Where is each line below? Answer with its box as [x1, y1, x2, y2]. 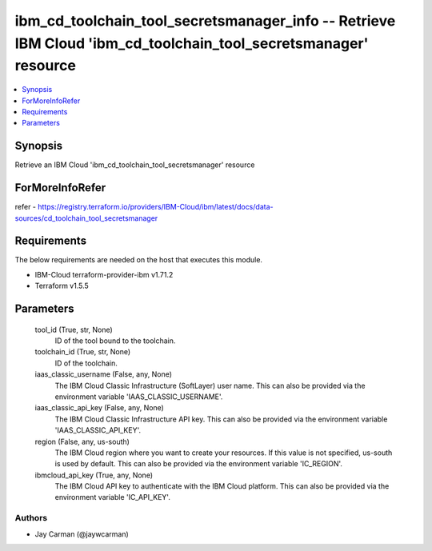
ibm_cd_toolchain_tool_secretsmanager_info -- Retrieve [14, 12, 396, 30]
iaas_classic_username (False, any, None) [34, 369, 172, 379]
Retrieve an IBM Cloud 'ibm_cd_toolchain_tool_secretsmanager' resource [14, 160, 255, 170]
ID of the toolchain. [54, 358, 118, 368]
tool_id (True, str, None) [34, 325, 114, 334]
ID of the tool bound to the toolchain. [54, 336, 176, 345]
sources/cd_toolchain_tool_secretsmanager [14, 213, 158, 223]
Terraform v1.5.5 [34, 281, 90, 291]
